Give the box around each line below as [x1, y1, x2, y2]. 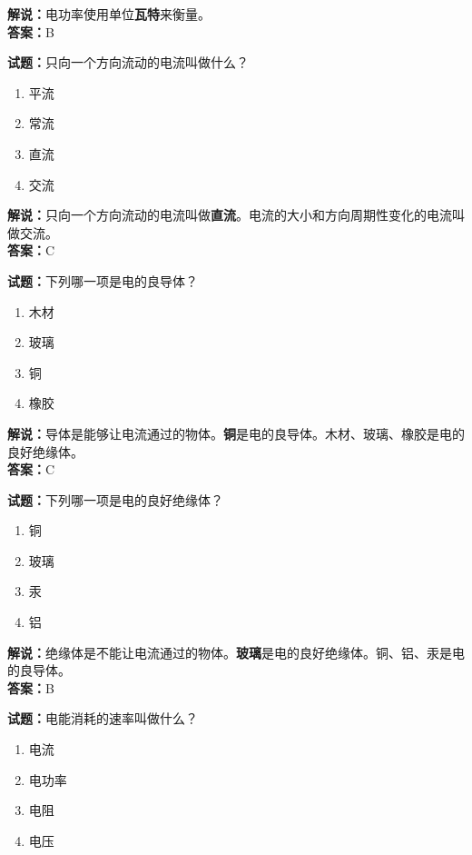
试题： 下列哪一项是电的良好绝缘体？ [7, 490, 223, 509]
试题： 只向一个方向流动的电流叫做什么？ [7, 53, 249, 72]
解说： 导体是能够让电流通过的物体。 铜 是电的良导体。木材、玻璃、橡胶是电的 [7, 423, 465, 442]
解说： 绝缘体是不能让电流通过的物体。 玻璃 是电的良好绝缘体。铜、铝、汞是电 [7, 642, 465, 661]
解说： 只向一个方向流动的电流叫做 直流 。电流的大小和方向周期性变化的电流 [7, 205, 452, 224]
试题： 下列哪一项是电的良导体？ [7, 271, 198, 290]
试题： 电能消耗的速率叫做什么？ [7, 709, 198, 728]
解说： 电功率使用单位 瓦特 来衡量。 [7, 5, 211, 23]
